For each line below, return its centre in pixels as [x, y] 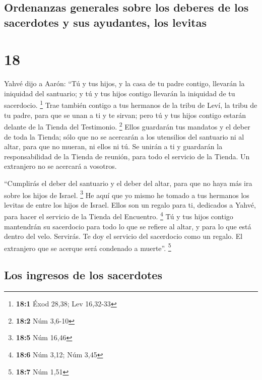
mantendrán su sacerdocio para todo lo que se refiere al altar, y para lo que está [128, 226]
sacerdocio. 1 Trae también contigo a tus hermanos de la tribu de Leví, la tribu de [131, 104]
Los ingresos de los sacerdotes [83, 275]
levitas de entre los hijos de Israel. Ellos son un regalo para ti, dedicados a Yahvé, [130, 204]
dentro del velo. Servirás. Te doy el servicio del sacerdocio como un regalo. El [123, 236]
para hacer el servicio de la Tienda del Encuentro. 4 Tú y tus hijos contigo [119, 216]
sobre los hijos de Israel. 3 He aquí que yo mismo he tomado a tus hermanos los [127, 194]
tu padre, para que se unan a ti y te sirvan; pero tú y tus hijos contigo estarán [125, 115]
